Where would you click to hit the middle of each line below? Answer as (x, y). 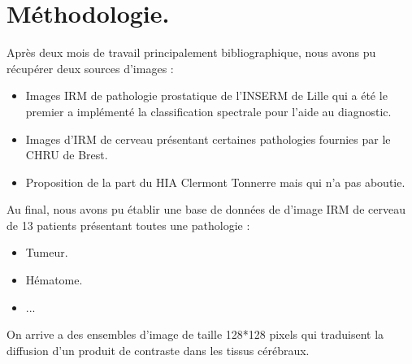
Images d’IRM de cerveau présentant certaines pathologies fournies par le (208, 139)
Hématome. (54, 280)
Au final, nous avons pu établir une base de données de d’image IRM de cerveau (206, 209)
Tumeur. (47, 252)
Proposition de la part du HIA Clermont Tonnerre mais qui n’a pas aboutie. (215, 182)
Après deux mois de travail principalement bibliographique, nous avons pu (191, 52)
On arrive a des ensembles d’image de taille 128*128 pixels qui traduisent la (195, 334)
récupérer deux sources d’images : (90, 68)
